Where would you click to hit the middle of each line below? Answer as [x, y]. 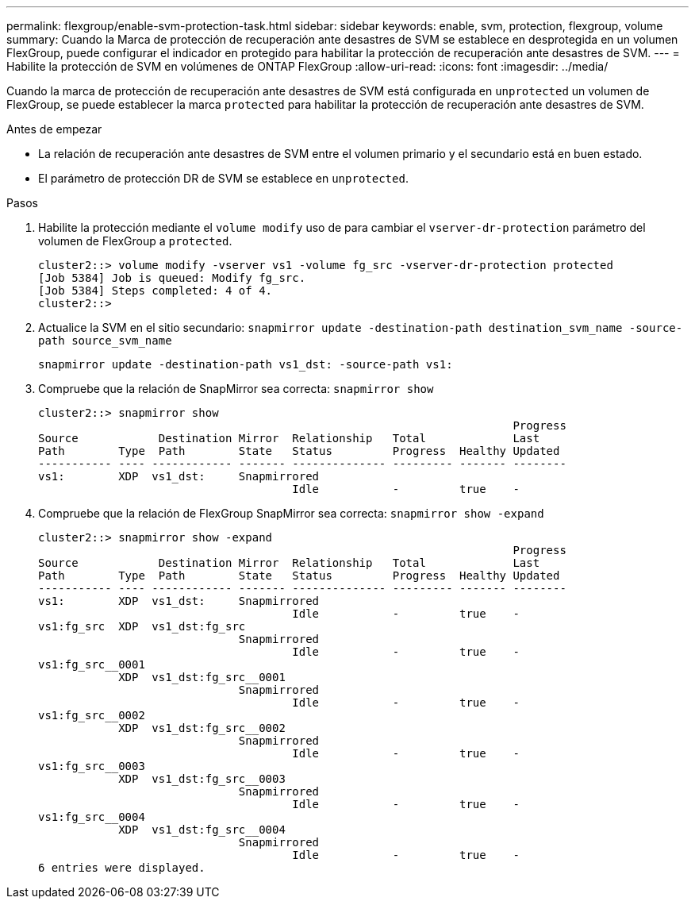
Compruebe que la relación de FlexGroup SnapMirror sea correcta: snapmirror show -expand [291, 513]
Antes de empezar [54, 129]
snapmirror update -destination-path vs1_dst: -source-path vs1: [246, 364]
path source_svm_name [105, 341]
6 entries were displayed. [122, 868]
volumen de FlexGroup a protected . [135, 241]
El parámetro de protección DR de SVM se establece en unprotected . [223, 178]
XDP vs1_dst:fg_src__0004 [202, 830]
